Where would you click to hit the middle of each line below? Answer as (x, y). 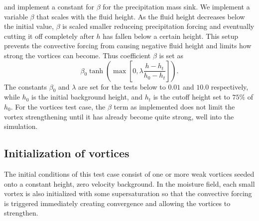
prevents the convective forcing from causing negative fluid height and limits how (128, 46)
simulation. (21, 126)
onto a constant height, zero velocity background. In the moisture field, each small (129, 183)
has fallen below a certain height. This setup (170, 36)
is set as (171, 55)
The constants (26, 86)
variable (16, 16)
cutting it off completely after (49, 36)
